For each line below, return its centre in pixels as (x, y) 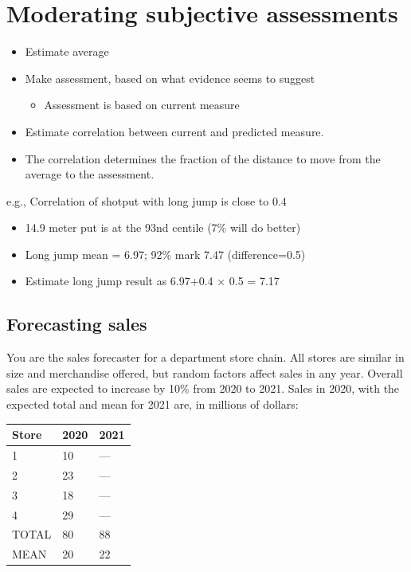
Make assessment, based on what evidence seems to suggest (170, 78)
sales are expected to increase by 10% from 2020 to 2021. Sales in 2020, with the (203, 388)
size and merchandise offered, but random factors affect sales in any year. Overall (205, 372)
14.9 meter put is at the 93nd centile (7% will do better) (163, 227)
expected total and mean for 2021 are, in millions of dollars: (153, 404)
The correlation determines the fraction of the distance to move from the (203, 158)
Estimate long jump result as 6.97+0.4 (119, 281)
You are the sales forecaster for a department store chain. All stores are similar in (205, 357)
